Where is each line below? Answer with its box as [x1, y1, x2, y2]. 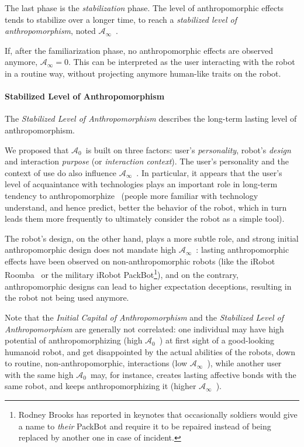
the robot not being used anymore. [5, 291, 129, 304]
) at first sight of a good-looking [159, 334, 274, 346]
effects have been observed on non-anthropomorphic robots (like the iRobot [5, 255, 275, 267]
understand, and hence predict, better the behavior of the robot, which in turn [5, 201, 287, 213]
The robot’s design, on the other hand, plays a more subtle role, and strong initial [5, 232, 299, 244]
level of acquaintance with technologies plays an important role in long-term [5, 178, 278, 190]
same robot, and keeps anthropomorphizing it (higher [5, 380, 196, 392]
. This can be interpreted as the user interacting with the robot [68, 56, 295, 68]
